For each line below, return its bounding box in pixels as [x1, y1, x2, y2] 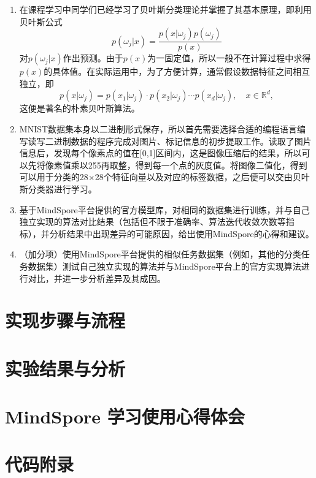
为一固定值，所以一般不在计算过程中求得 [147, 51, 311, 64]
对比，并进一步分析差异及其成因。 [28, 271, 166, 284]
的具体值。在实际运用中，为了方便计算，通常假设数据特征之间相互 [44, 65, 310, 78]
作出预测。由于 [63, 51, 123, 64]
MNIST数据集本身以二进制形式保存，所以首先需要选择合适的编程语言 [19, 123, 298, 135]
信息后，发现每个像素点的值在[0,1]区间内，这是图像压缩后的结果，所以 [19, 146, 302, 159]
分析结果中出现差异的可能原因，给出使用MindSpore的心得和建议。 [49, 227, 314, 240]
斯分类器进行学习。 [19, 182, 97, 195]
